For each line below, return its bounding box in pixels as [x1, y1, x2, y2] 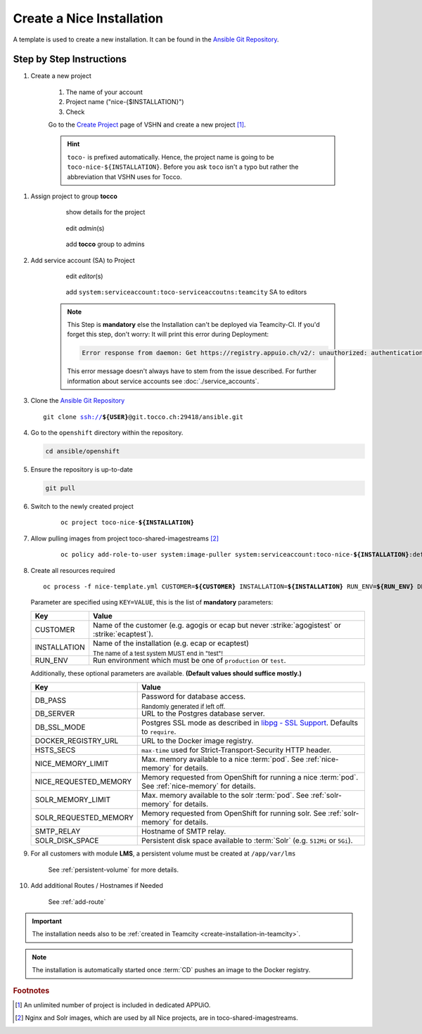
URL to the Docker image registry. [141, 736, 254, 746]
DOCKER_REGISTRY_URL [34, 736, 119, 746]
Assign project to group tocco [30, 192, 117, 200]
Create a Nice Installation [13, 11, 164, 26]
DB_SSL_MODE [34, 723, 86, 732]
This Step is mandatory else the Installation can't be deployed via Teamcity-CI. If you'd [67, 321, 320, 329]
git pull [45, 484, 76, 492]
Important [32, 917, 63, 925]
